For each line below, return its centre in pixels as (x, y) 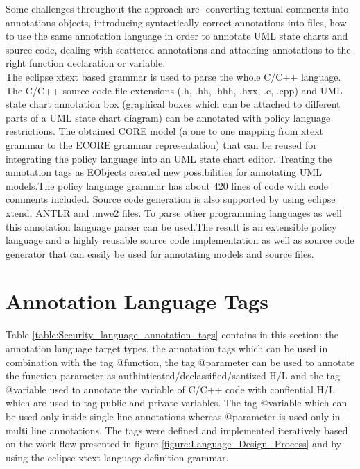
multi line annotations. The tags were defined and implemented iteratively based (177, 430)
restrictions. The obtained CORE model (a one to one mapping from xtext (164, 131)
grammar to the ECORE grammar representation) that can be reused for (161, 144)
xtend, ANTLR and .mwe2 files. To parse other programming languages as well (174, 212)
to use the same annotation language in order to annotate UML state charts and (177, 36)
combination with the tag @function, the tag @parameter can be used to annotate (180, 362)
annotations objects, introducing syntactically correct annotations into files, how (176, 22)
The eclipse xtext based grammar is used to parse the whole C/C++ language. (173, 76)
